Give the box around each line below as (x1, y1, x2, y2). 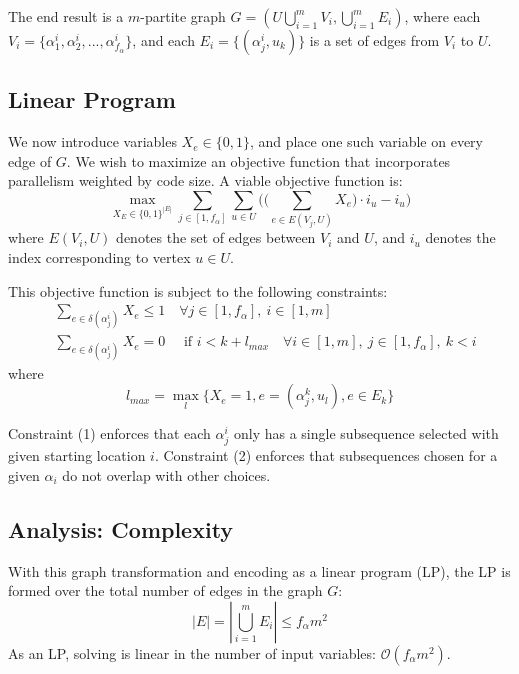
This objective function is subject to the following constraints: (8, 280, 388, 301)
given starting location (8, 445, 146, 466)
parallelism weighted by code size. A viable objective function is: (8, 170, 403, 191)
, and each (132, 30, 195, 50)
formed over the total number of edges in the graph (8, 580, 323, 601)
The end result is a (8, 6, 124, 26)
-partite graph (140, 6, 226, 26)
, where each (404, 6, 481, 26)
